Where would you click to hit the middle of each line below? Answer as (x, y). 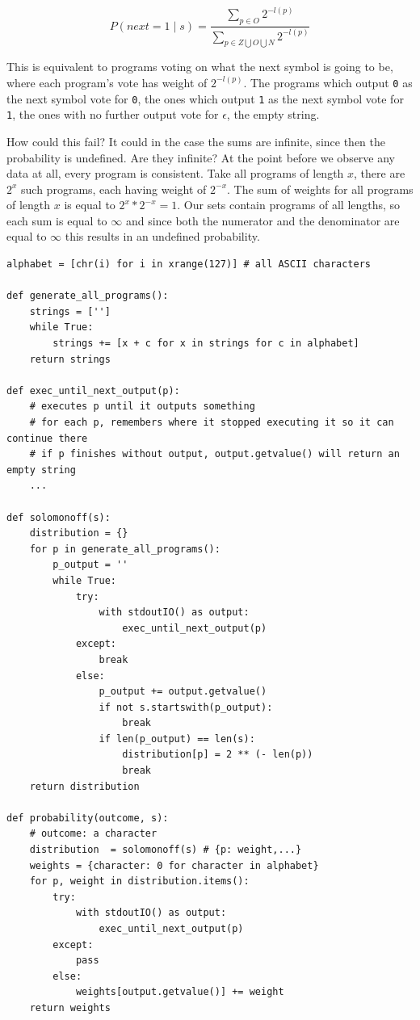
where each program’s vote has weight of (107, 82)
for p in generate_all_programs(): (125, 549)
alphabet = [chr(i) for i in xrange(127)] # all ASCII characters (189, 264)
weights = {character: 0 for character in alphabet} (174, 865)
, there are (380, 173)
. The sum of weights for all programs (320, 189)
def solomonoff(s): (59, 517)
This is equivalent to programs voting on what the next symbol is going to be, (200, 67)
